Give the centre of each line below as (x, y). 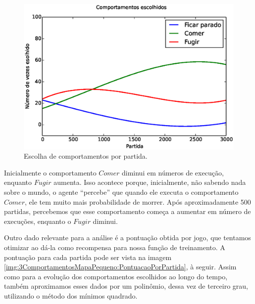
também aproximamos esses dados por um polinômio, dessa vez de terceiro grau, (126, 286)
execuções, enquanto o (38, 221)
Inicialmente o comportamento (50, 172)
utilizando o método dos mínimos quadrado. (71, 295)
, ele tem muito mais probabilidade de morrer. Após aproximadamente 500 (138, 201)
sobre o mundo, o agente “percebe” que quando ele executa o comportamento (121, 192)
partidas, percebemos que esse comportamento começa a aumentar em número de (127, 211)
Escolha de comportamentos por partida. (86, 156)
